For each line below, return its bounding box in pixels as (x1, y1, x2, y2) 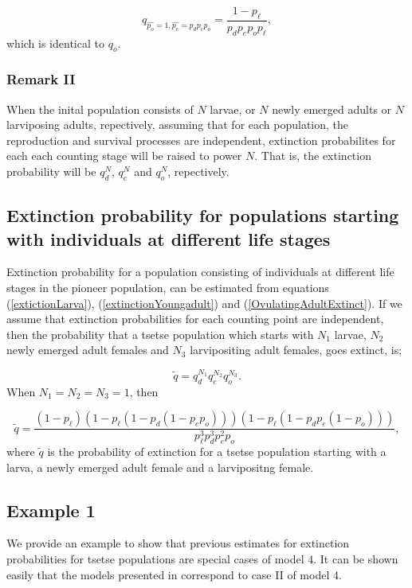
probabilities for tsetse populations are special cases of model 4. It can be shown (6, 551, 398, 567)
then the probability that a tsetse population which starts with (6, 325, 314, 342)
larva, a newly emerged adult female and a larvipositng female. (6, 458, 314, 475)
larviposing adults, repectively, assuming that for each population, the (6, 116, 349, 133)
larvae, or (210, 100, 256, 117)
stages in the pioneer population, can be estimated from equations (6, 279, 329, 295)
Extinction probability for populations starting (6, 203, 399, 228)
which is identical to (6, 34, 104, 51)
